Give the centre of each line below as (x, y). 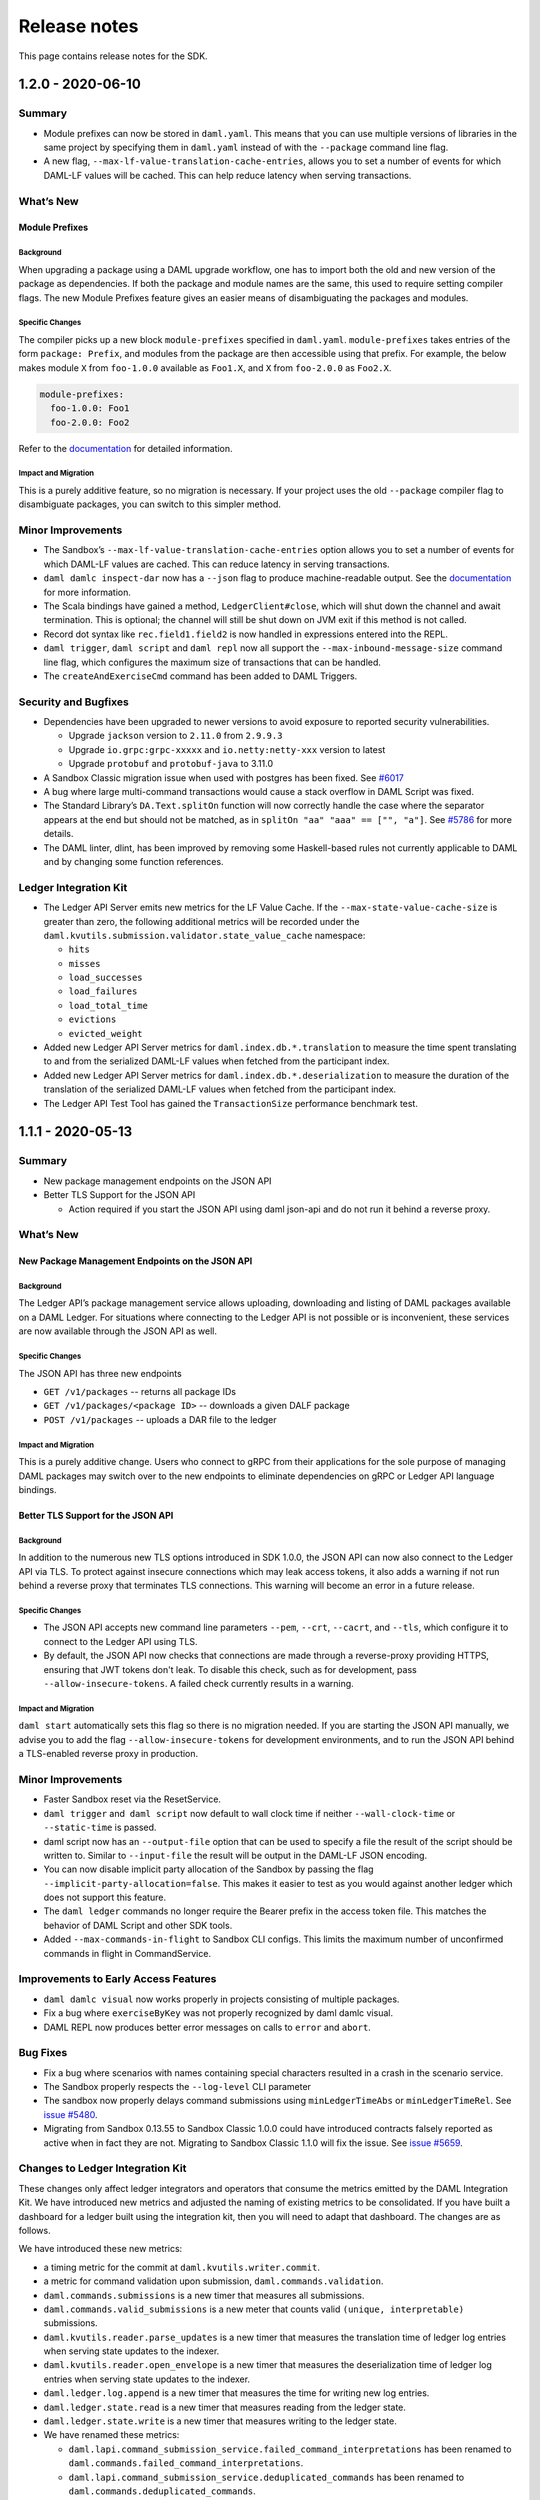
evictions (92, 1019)
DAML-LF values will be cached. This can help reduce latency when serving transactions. (227, 175)
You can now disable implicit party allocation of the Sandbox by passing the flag (208, 1869)
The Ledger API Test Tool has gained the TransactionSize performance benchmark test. (231, 1103)
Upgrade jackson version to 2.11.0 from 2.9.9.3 (175, 736)
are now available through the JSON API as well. (117, 1331)
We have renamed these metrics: (111, 2435)
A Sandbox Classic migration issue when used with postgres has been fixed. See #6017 (224, 777)
